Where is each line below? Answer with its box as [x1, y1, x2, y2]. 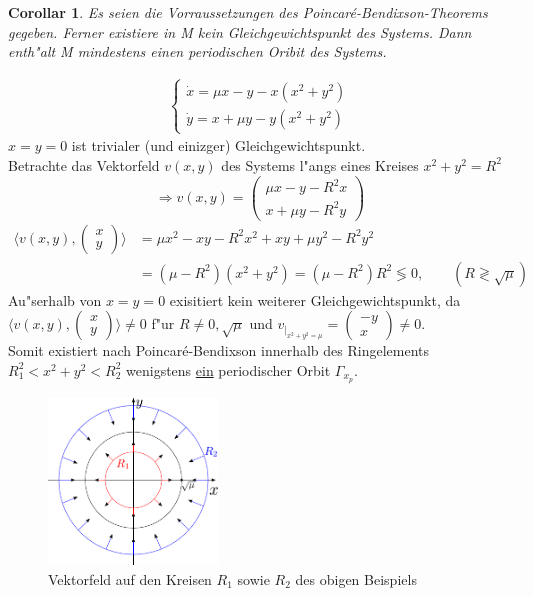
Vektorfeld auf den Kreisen [48, 568, 212, 589]
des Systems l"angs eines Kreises [221, 154, 419, 175]
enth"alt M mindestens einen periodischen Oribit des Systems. [8, 41, 387, 62]
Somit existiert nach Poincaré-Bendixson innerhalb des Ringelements [8, 340, 430, 361]
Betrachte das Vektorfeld [8, 154, 160, 175]
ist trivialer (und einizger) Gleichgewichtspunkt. [71, 135, 366, 156]
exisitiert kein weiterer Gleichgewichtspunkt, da [169, 289, 461, 310]
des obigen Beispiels [295, 568, 417, 589]
